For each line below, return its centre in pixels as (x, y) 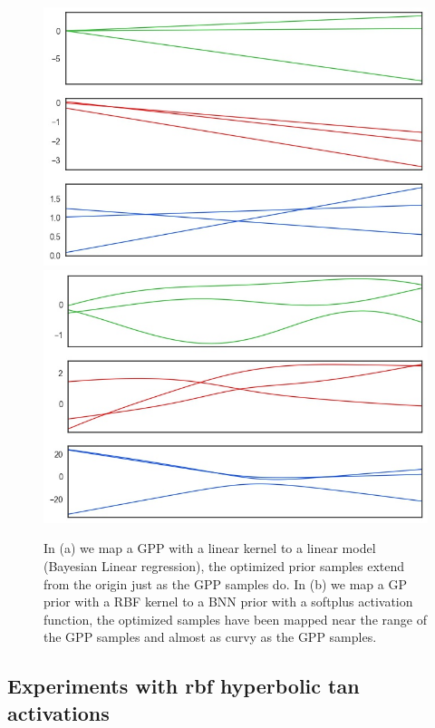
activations (58, 712)
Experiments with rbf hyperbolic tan (184, 686)
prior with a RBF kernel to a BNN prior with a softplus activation (228, 602)
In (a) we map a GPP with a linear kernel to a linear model (210, 548)
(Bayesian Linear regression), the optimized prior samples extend (224, 566)
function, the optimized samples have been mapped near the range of (235, 619)
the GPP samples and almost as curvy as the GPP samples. (210, 637)
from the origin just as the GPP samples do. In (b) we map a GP (225, 583)
